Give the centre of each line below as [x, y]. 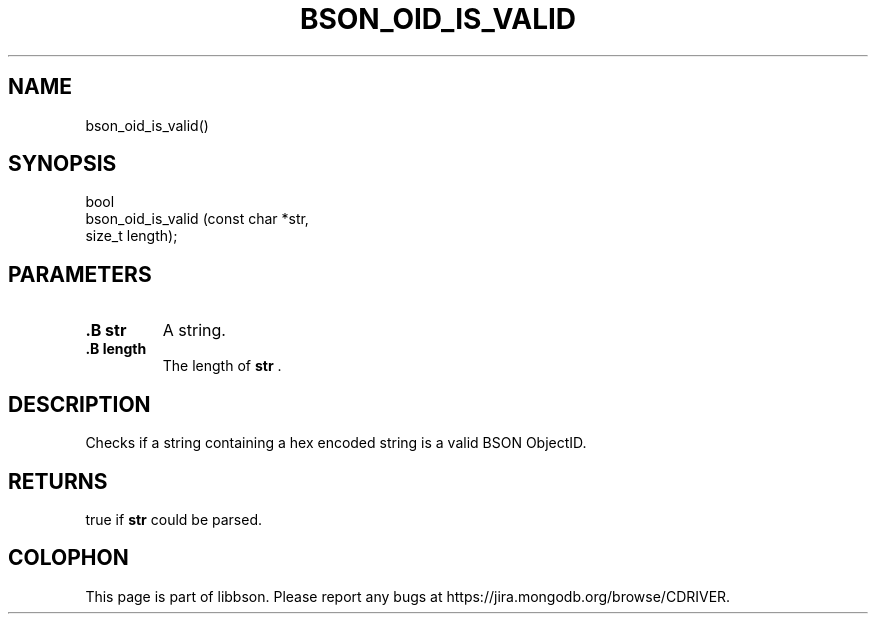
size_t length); [131, 236]
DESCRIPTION [79, 404]
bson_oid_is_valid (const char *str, [197, 219]
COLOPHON [68, 558]
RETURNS [58, 481]
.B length [116, 349]
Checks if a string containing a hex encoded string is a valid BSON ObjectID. [336, 443]
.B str [106, 330]
